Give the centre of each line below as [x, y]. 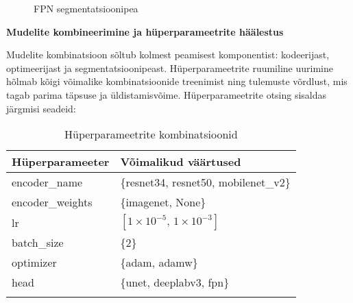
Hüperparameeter [61, 162]
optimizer [34, 263]
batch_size [38, 243]
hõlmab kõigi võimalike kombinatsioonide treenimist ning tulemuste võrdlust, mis [177, 81]
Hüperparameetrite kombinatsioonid [151, 134]
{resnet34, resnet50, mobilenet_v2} [205, 182]
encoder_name [47, 182]
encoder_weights [52, 202]
